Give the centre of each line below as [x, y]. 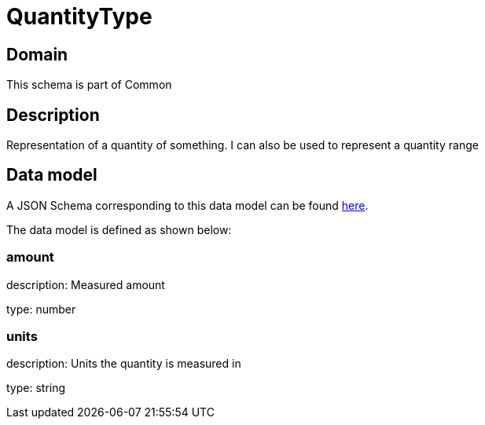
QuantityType [79, 16]
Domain [37, 54]
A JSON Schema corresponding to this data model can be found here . [187, 205]
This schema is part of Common [89, 85]
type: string [36, 388]
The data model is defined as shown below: [119, 229]
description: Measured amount [86, 284]
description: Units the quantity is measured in [124, 364]
